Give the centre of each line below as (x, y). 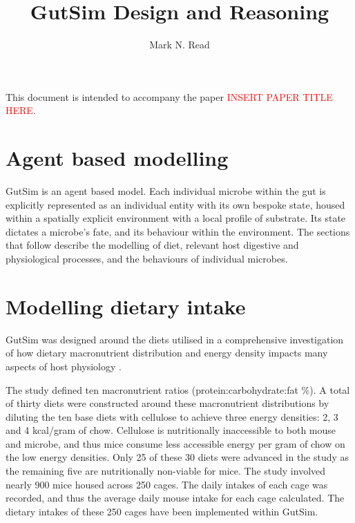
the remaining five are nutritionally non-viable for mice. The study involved (166, 471)
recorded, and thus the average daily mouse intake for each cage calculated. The (175, 498)
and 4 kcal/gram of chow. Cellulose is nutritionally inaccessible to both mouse (171, 430)
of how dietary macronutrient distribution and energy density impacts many (167, 353)
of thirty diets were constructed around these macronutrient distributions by (167, 403)
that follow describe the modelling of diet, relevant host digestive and (152, 245)
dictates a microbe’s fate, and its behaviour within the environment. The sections (178, 231)
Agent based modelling (117, 158)
